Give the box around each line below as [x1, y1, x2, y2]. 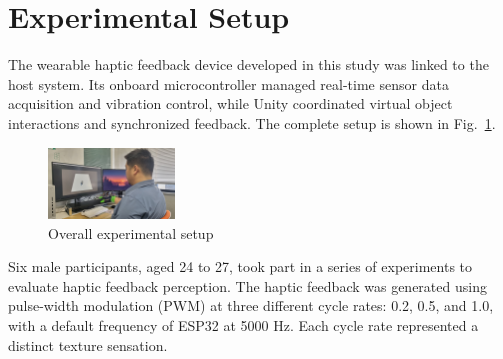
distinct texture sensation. [8, 334, 168, 355]
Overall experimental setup [48, 222, 214, 243]
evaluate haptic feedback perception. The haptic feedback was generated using [8, 275, 487, 296]
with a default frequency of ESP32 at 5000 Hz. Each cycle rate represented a [8, 315, 479, 335]
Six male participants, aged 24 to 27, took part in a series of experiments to [8, 256, 473, 277]
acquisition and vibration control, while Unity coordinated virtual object [8, 93, 453, 114]
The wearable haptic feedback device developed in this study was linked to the [8, 54, 489, 75]
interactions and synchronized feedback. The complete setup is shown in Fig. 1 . [8, 112, 496, 133]
